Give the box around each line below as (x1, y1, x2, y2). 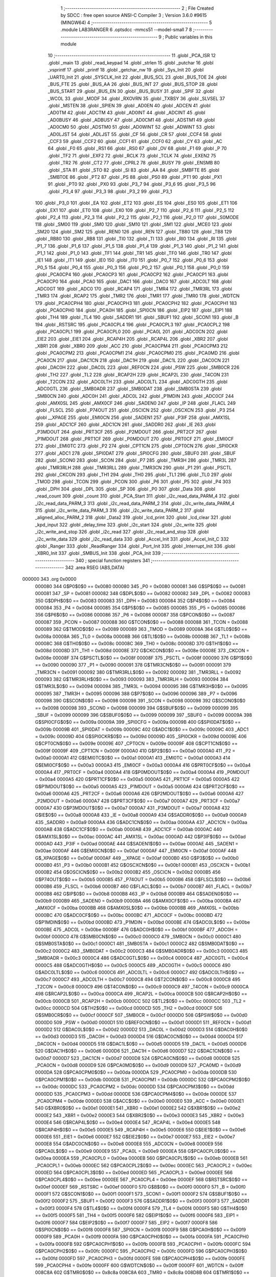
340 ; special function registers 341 (75, 557, 150, 563)
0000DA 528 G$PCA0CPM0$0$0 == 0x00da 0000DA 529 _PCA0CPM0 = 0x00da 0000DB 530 (35, 1069, 237, 1075)
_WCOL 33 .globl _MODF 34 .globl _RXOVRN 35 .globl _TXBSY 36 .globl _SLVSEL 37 (48, 95, 225, 102)
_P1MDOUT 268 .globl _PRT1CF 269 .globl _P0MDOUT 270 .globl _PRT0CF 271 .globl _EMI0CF (35, 436, 234, 442)
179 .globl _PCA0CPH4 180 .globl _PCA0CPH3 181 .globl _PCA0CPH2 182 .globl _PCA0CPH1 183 (35, 300, 237, 306)
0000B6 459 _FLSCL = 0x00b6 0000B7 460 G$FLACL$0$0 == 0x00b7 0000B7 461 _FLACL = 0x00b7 (35, 884, 252, 890)
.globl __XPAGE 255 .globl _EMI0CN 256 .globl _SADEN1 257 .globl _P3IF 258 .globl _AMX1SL (35, 414, 231, 420)
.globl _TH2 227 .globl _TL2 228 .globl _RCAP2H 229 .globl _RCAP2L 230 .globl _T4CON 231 (35, 371, 229, 377)
